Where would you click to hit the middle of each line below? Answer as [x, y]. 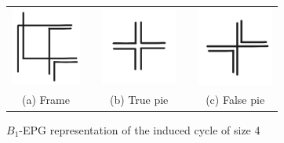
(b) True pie [139, 100]
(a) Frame [46, 100]
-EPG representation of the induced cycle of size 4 [140, 129]
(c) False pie [235, 100]
